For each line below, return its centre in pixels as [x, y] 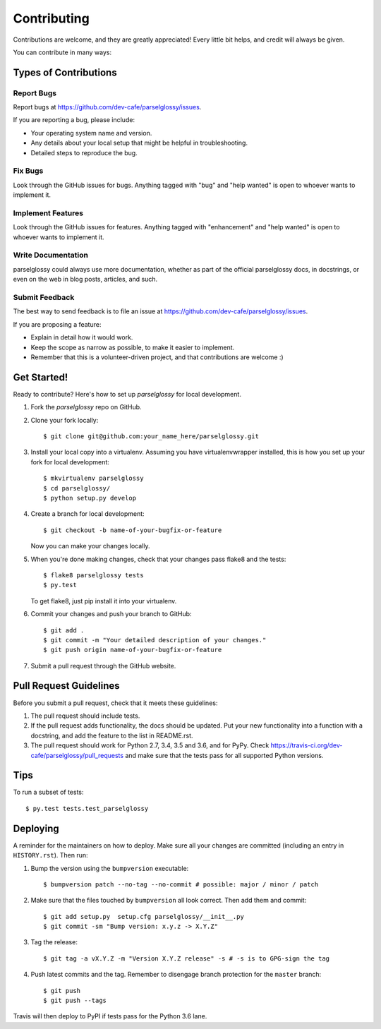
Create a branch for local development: [87, 514]
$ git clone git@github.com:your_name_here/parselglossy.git [151, 437]
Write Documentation [50, 255]
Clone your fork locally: [65, 420]
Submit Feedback [44, 298]
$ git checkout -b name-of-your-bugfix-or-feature [133, 530]
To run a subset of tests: [48, 792]
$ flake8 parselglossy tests [93, 575]
